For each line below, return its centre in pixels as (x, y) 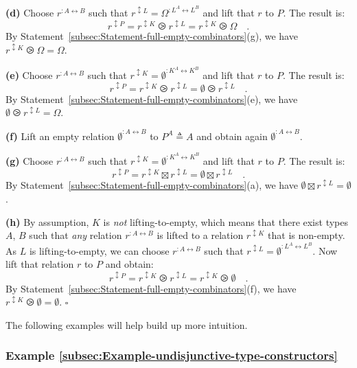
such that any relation (76, 235)
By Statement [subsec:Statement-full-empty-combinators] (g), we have (152, 36)
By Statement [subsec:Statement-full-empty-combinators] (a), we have (152, 185)
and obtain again (232, 136)
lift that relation (40, 264)
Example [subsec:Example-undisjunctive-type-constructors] (172, 355)
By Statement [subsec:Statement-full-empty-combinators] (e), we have (152, 99)
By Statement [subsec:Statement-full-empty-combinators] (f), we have (151, 288)
